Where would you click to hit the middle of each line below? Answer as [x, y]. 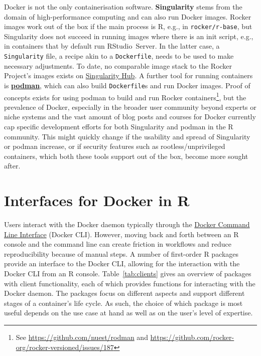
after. [12, 166]
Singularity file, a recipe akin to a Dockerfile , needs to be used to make [119, 56]
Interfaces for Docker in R [97, 200]
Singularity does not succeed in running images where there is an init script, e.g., [129, 36]
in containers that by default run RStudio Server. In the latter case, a [112, 46]
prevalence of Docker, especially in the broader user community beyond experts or [130, 107]
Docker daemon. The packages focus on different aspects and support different [124, 293]
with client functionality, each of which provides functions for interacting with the [130, 283]
